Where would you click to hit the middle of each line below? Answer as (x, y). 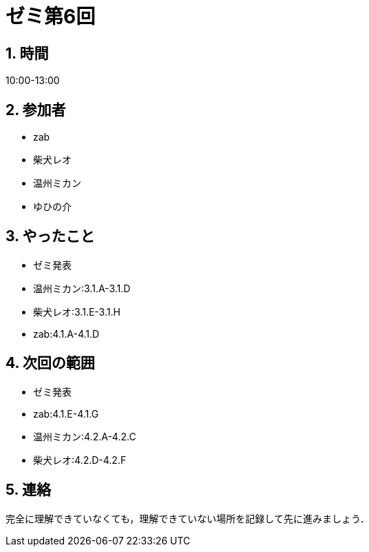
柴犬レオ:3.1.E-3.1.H (77, 311)
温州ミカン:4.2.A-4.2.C (85, 436)
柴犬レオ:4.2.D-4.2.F (80, 460)
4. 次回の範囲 (50, 363)
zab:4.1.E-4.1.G (66, 413)
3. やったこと (50, 236)
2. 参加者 (36, 110)
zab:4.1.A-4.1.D (66, 334)
